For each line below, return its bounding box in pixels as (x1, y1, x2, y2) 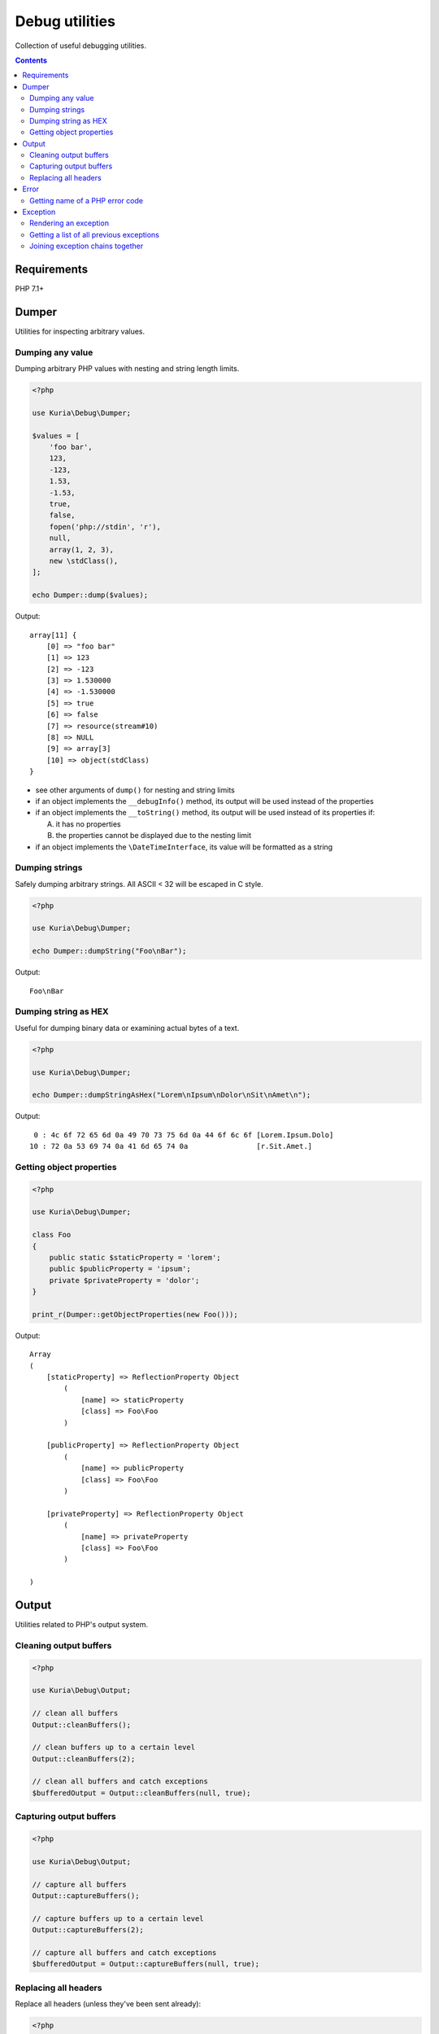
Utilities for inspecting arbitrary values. (15, 326, 146, 336)
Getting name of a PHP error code (29, 195, 144, 205)
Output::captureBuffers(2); (32, 1925, 144, 1935)
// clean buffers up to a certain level (32, 1743, 195, 1752)
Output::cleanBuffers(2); (32, 1754, 136, 1763)
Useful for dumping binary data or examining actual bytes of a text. (15, 1023, 240, 1032)
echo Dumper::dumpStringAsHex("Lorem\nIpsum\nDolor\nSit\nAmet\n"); (32, 1090, 311, 1100)
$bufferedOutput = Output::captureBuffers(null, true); (32, 1959, 260, 1969)
